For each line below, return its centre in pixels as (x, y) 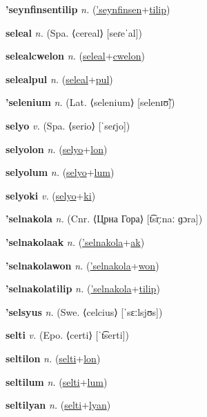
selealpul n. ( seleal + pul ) (59, 79)
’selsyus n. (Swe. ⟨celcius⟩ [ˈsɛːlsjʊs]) (84, 311)
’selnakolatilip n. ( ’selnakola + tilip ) (83, 289)
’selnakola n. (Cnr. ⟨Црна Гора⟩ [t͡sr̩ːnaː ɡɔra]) (104, 219)
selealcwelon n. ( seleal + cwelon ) (75, 56)
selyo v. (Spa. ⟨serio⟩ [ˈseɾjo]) (68, 125)
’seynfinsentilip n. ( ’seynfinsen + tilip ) (88, 9)
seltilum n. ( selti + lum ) (57, 381)
